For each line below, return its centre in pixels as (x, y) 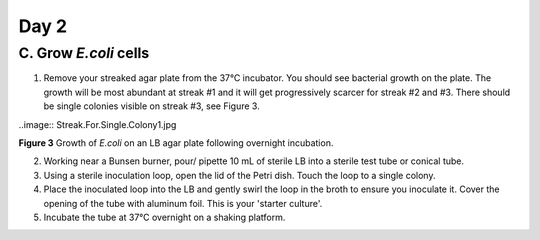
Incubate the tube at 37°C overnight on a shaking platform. (164, 217)
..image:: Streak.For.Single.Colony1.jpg (97, 124)
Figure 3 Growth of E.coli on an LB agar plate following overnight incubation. (176, 142)
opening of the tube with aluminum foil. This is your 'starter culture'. (183, 203)
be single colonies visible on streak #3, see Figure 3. (151, 106)
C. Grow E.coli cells (84, 53)
